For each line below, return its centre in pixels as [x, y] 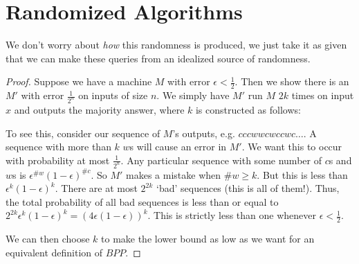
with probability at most [58, 160]
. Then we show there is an [292, 81]
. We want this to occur [292, 147]
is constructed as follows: [248, 110]
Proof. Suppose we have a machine [79, 81]
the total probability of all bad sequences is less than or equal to [142, 201]
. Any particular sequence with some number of [221, 160]
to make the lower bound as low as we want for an [208, 239]
